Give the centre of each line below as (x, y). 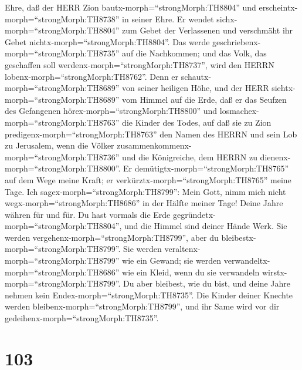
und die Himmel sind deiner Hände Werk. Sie (206, 226)
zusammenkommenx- (154, 145)
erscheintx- (278, 7)
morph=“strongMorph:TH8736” (62, 157)
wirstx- (274, 272)
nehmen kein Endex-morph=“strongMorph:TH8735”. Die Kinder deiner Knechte (149, 295)
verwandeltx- (247, 260)
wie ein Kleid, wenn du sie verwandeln (191, 272)
